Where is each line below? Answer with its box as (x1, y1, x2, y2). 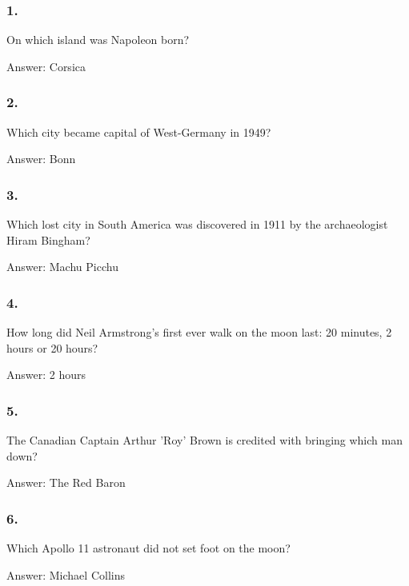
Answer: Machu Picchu (6, 258, 118, 275)
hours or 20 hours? (6, 339, 98, 356)
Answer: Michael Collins (6, 566, 125, 583)
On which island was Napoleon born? (6, 31, 190, 48)
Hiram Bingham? (6, 231, 90, 248)
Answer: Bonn (6, 150, 76, 167)
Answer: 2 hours (6, 366, 86, 383)
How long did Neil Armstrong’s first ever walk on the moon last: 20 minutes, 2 (6, 324, 392, 341)
